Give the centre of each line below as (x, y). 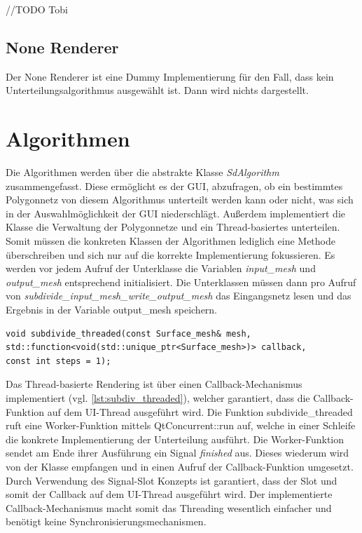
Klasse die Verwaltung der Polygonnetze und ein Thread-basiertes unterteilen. (173, 227)
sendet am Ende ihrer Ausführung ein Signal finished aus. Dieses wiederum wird (177, 453)
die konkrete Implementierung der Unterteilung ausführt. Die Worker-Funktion (175, 439)
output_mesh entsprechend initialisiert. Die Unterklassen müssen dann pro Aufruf (181, 282)
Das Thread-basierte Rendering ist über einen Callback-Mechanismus (154, 384)
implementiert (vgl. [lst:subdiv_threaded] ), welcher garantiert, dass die (158, 398)
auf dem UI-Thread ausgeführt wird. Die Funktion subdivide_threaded (200, 411)
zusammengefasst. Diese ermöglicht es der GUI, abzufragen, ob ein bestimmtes (174, 185)
